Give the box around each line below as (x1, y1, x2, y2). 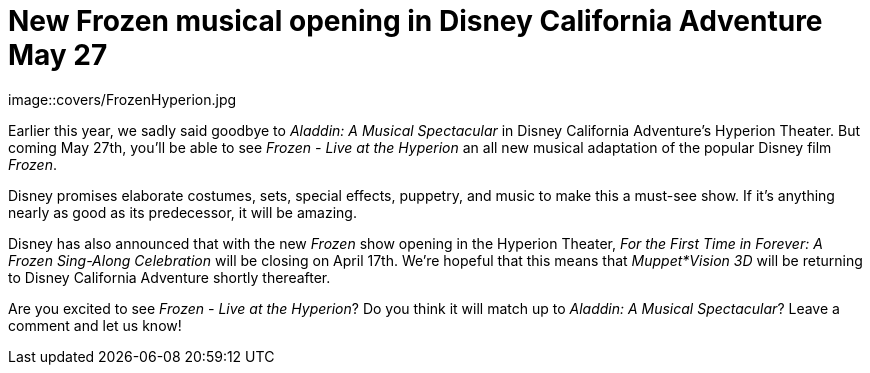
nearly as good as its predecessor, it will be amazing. (8, 203, 357, 221)
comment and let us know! (8, 316, 182, 334)
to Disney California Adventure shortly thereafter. (8, 268, 331, 286)
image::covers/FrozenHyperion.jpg (8, 90, 237, 108)
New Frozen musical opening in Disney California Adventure (8, 4, 823, 38)
